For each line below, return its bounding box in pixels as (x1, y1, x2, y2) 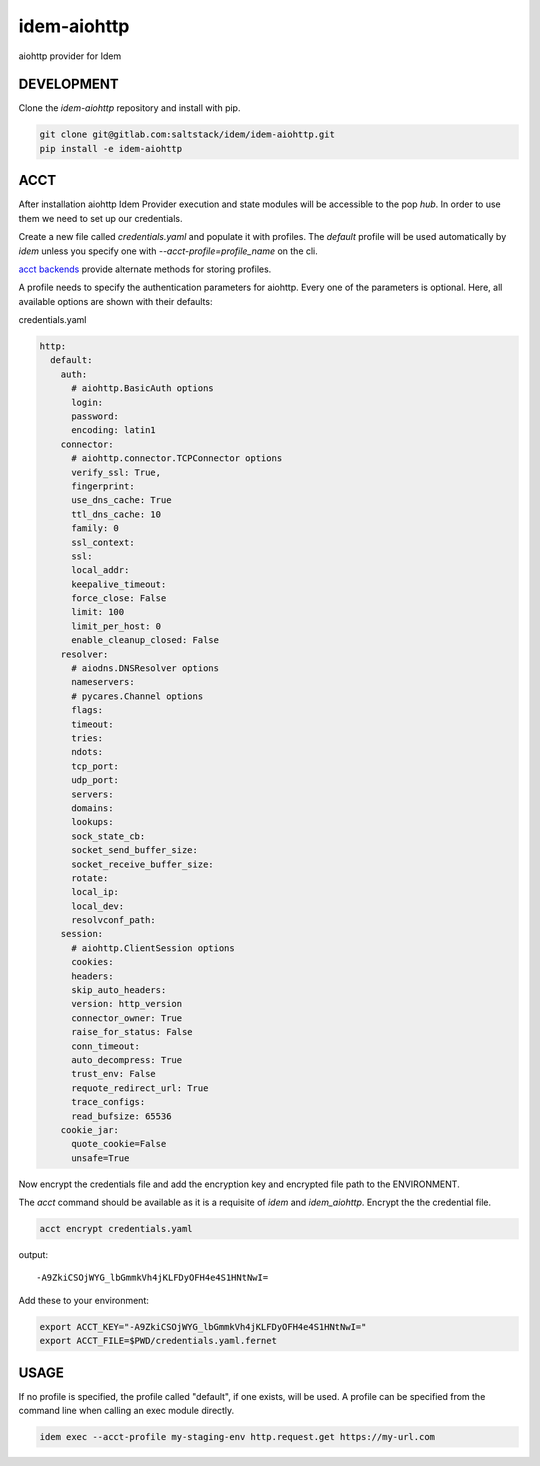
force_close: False (71, 593, 167, 604)
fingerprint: (71, 480, 135, 492)
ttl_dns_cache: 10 (71, 508, 162, 520)
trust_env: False (71, 1068, 157, 1080)
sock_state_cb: (71, 830, 146, 842)
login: (71, 396, 104, 408)
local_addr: (71, 565, 130, 576)
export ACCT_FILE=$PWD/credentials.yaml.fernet (39, 1335, 277, 1347)
